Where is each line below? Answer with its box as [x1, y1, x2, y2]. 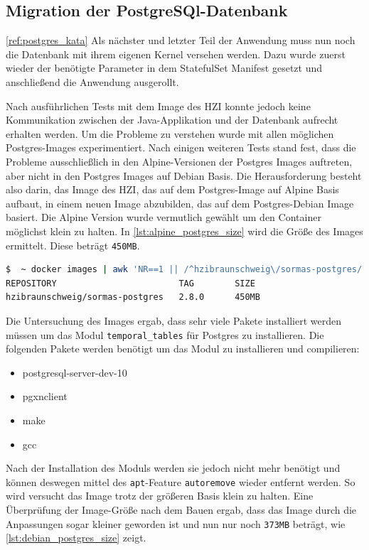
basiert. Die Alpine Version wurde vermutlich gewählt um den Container [6, 210, 321, 225]
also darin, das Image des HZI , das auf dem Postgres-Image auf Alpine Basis [6, 182, 339, 197]
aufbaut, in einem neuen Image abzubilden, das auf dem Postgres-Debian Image [6, 195, 354, 210]
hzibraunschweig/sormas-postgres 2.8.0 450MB [6, 292, 260, 303]
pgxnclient [22, 389, 68, 404]
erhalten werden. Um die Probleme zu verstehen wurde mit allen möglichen [6, 126, 334, 141]
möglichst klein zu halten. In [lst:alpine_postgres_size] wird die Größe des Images [6, 223, 363, 238]
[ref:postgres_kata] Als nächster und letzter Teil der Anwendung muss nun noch [6, 33, 355, 48]
